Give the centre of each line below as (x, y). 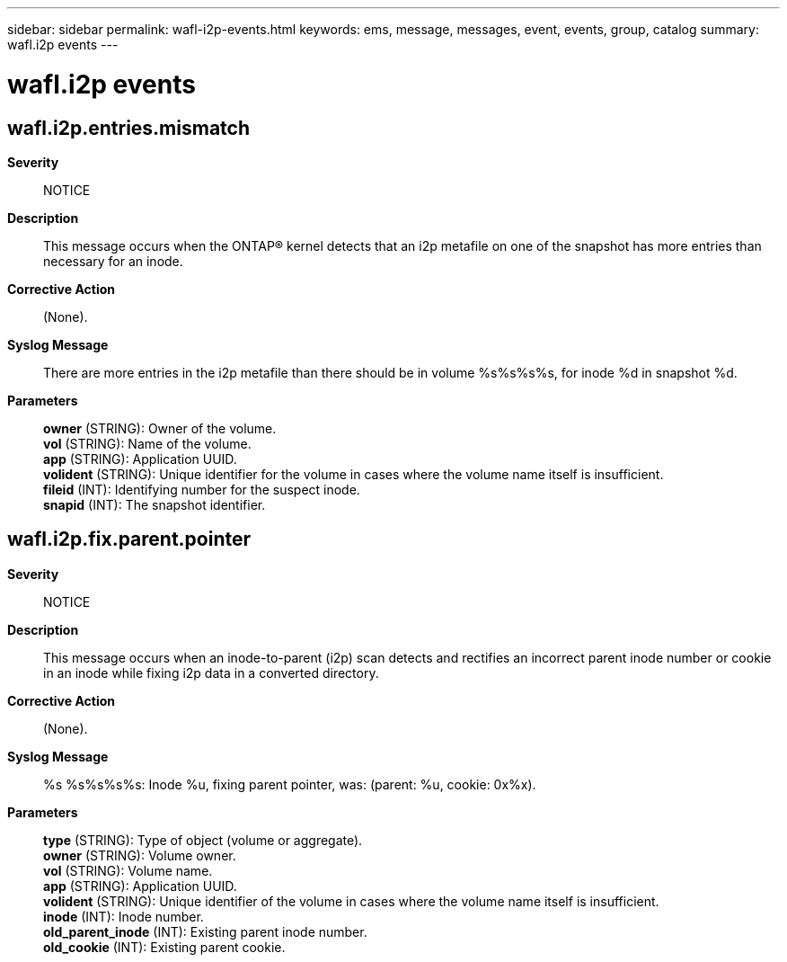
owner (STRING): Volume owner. (140, 855)
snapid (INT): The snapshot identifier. (155, 504)
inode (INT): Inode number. (124, 916)
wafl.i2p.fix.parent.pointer (129, 539)
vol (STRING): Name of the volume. (147, 443)
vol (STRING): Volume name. (128, 870)
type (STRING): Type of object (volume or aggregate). (203, 840)
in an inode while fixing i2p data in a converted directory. (211, 673)
